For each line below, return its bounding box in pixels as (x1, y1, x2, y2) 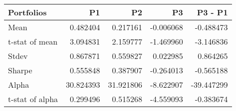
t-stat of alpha (8, 93, 58, 105)
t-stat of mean (8, 36, 58, 47)
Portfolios (8, 6, 47, 18)
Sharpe (8, 64, 32, 76)
